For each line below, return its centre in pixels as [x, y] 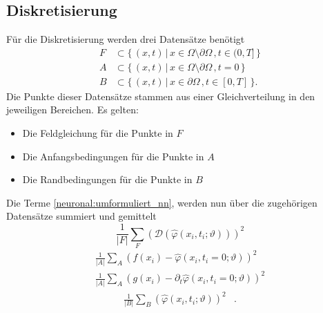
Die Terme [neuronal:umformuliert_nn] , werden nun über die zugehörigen [162, 202]
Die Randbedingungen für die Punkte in [107, 179]
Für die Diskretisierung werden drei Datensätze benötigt [126, 39]
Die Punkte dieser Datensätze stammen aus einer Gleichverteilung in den [161, 96]
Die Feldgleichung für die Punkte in [98, 133]
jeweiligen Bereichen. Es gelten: [72, 110]
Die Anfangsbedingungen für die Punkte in [113, 156]
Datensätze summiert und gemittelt [81, 216]
